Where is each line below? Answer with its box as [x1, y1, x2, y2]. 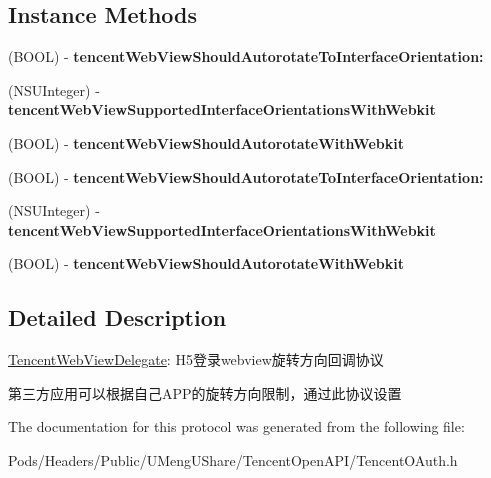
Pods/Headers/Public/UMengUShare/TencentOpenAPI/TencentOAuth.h [8, 449, 458, 470]
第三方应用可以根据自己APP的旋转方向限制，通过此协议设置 [8, 382, 402, 403]
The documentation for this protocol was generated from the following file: [8, 416, 465, 437]
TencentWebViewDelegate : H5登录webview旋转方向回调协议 [8, 349, 384, 370]
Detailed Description [8, 302, 227, 333]
